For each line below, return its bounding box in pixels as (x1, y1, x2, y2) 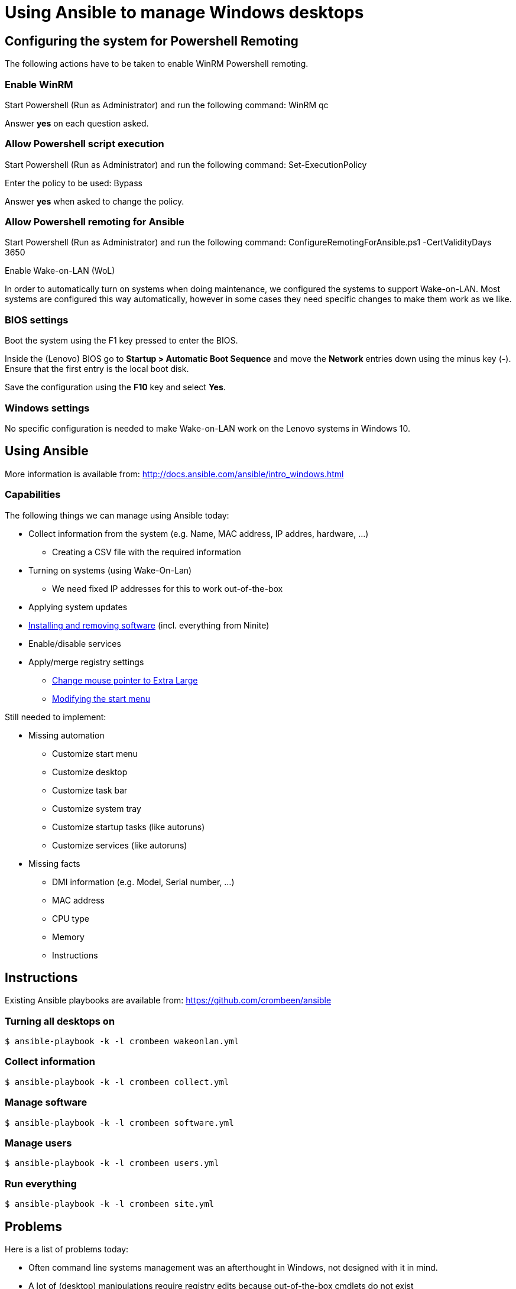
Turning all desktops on (5, 1015, 115, 1027)
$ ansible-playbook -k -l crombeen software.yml (5, 1118, 234, 1128)
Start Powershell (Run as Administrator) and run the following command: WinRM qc (5, 99, 329, 110)
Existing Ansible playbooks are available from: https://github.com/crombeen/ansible (5, 995, 332, 1006)
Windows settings (5, 401, 90, 414)
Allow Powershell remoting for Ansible (5, 216, 184, 228)
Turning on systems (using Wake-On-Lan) (28, 565, 192, 575)
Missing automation (28, 730, 105, 740)
